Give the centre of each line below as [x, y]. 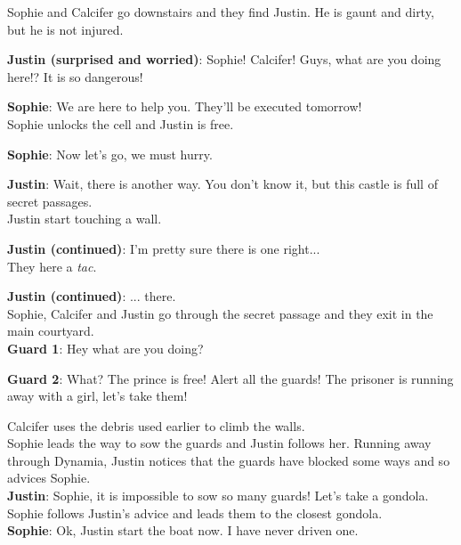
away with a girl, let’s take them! [97, 396]
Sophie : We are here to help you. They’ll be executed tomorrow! [185, 106]
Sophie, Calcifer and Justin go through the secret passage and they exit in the [220, 313]
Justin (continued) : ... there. [92, 296]
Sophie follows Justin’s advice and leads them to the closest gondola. [195, 512]
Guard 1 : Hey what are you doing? [105, 348]
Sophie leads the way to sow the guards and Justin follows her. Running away [219, 443]
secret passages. [50, 201]
